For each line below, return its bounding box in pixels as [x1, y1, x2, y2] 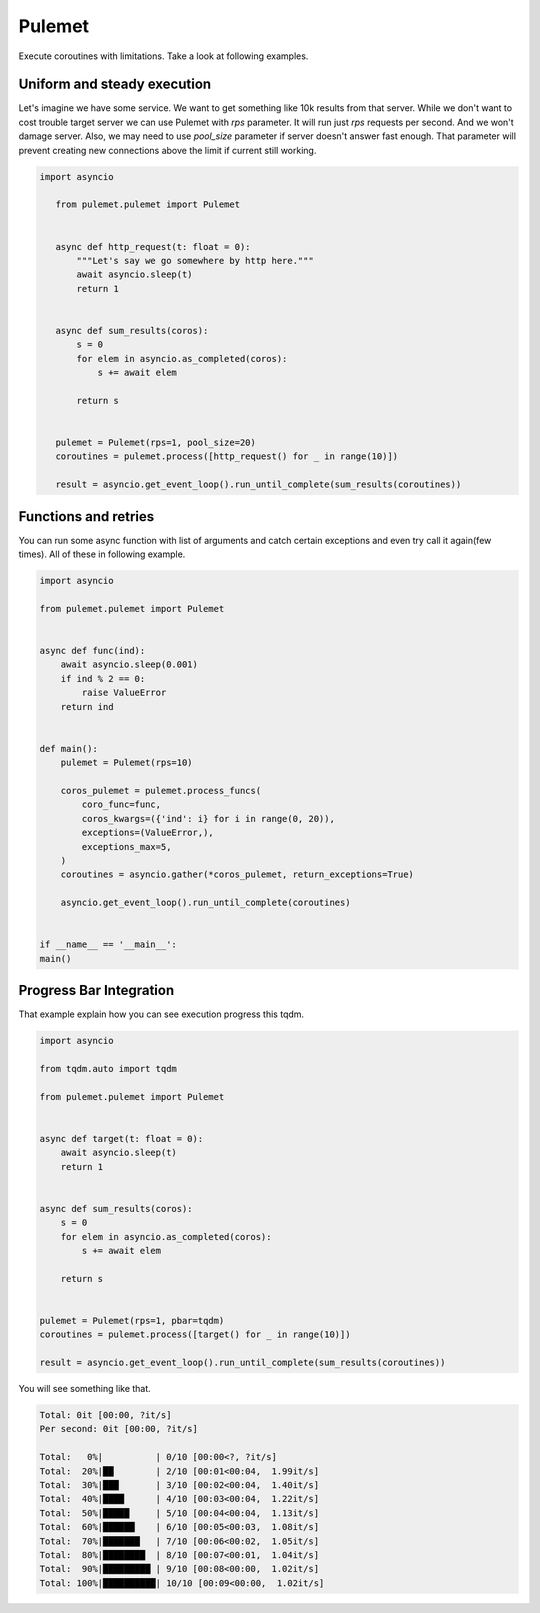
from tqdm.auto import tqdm [39, 1063, 177, 1074]
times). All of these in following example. [18, 548, 186, 560]
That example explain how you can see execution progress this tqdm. [18, 1008, 305, 1020]
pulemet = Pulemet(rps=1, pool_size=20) [55, 437, 257, 449]
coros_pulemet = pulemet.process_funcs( [60, 785, 262, 796]
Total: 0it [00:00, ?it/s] [39, 1410, 172, 1421]
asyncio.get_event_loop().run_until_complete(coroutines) [60, 897, 351, 909]
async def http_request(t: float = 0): [55, 241, 251, 252]
